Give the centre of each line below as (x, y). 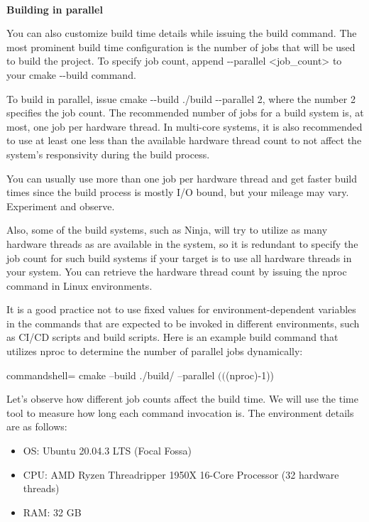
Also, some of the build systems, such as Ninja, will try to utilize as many (167, 230)
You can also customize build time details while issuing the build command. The (182, 33)
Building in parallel (55, 9)
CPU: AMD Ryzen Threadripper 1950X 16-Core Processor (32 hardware (181, 474)
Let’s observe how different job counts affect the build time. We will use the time (182, 399)
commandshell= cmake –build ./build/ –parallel (111, 375)
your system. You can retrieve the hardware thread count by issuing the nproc (177, 272)
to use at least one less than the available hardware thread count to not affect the (184, 140)
